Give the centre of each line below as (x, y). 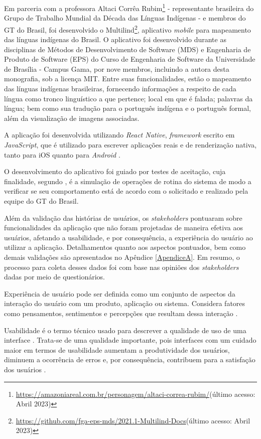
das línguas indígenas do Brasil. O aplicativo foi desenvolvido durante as (115, 39)
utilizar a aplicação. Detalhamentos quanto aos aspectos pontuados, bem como (125, 247)
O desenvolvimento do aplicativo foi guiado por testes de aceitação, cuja (115, 171)
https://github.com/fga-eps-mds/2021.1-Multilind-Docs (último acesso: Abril (133, 420)
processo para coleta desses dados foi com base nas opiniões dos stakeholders (121, 267)
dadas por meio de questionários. (54, 277)
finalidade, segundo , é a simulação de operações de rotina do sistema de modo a (128, 181)
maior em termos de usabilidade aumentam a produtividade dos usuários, (117, 349)
